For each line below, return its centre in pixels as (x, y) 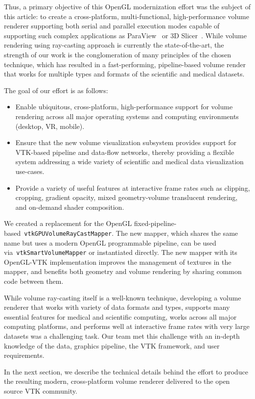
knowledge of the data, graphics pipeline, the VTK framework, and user (112, 345)
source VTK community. (41, 390)
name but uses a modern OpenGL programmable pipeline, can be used (110, 242)
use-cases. (30, 171)
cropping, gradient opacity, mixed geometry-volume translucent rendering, (127, 197)
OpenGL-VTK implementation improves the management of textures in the (118, 262)
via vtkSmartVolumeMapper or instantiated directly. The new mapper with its (121, 252)
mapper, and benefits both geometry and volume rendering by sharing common (123, 271)
